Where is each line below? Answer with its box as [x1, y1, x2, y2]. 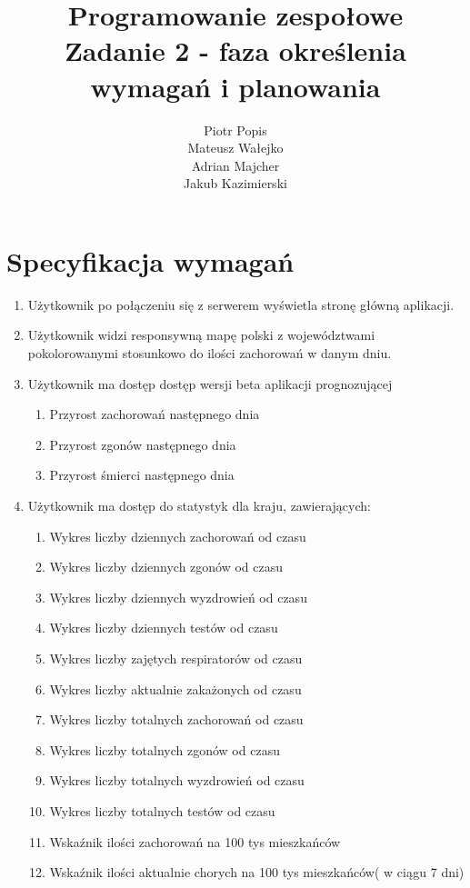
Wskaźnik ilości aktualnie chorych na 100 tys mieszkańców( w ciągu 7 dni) [49, 863, 465, 882]
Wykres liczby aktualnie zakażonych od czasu [49, 679, 302, 698]
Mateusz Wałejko [187, 138, 284, 157]
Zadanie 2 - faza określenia [65, 32, 406, 69]
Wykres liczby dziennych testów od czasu [49, 618, 278, 637]
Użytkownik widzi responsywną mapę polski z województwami [27, 325, 375, 344]
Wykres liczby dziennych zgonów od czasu [49, 557, 284, 576]
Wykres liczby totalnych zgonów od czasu [49, 740, 280, 759]
